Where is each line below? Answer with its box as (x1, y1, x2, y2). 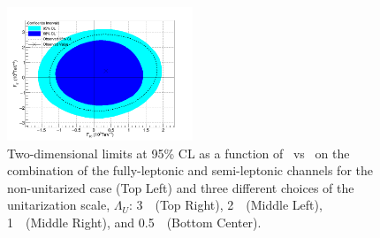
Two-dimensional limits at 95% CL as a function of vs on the (7, 143, 350, 162)
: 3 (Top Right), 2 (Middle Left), (128, 196, 323, 214)
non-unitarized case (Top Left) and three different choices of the (7, 178, 354, 196)
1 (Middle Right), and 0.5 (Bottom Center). (7, 212, 262, 231)
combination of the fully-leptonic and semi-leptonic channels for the (7, 161, 373, 180)
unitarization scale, (7, 196, 110, 214)
